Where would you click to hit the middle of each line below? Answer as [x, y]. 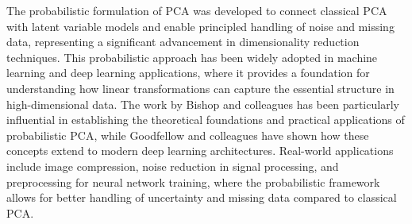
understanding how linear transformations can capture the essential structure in [200, 88]
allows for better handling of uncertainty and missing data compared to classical [202, 197]
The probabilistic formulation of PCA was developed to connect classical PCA [197, 10]
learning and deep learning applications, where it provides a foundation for [188, 73]
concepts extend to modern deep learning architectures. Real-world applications [200, 151]
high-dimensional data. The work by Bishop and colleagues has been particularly [203, 104]
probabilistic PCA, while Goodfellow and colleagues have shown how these [188, 135]
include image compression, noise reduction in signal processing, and [173, 166]
